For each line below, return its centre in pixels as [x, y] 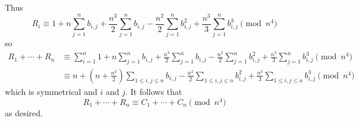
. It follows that [154, 91]
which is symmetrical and [51, 91]
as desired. [24, 112]
